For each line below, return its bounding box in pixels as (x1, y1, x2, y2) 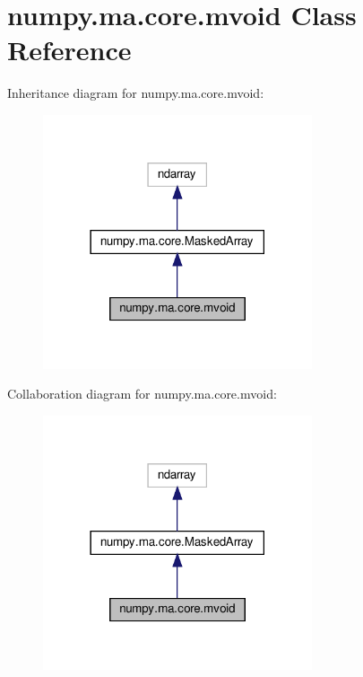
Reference (7, 31, 132, 68)
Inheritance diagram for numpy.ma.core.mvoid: (7, 84, 264, 102)
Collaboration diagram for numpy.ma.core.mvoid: (7, 384, 277, 403)
